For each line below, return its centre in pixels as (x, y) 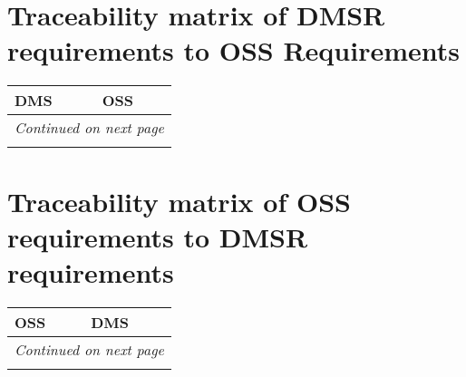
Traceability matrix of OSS (179, 201)
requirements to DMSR (158, 236)
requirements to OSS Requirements (234, 50)
